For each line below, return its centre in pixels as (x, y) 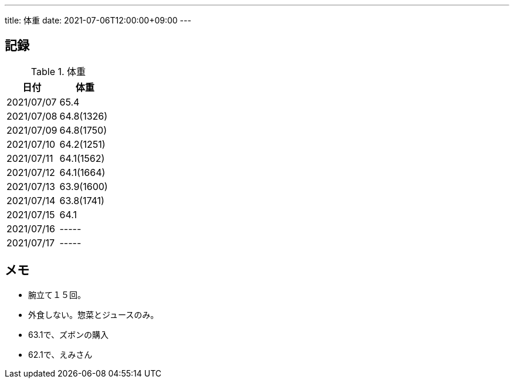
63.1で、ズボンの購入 (68, 334)
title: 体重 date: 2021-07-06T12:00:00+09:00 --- (98, 20)
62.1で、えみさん (60, 354)
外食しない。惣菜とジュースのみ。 (94, 314)
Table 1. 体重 (58, 71)
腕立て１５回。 (57, 294)
